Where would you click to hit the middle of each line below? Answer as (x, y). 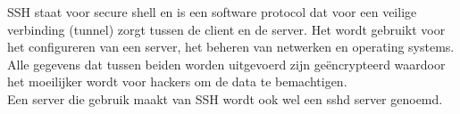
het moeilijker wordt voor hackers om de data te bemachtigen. (177, 81)
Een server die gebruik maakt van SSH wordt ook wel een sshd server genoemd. (225, 98)
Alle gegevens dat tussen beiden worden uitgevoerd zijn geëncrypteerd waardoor (226, 64)
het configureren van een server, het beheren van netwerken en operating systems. (231, 47)
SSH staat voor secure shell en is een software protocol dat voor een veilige (212, 12)
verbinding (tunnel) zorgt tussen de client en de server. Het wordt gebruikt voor (226, 29)
